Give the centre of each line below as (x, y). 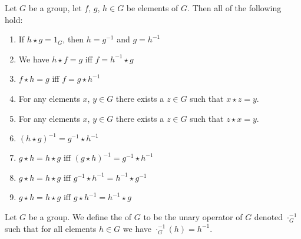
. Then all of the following (234, 8)
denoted (269, 216)
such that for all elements (51, 228)
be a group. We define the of (80, 216)
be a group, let (55, 8)
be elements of (152, 8)
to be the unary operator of (193, 216)
